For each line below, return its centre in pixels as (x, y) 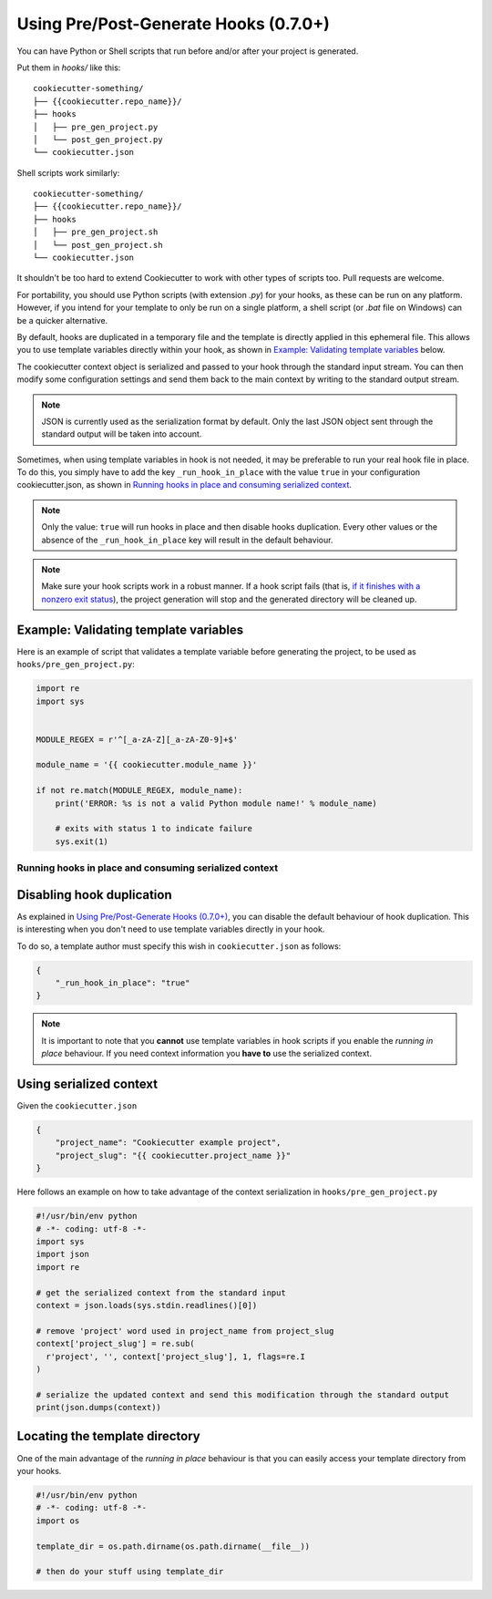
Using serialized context (87, 1083)
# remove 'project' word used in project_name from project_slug (185, 1331)
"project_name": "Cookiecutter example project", (168, 1143)
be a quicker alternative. (62, 320)
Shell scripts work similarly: (68, 172)
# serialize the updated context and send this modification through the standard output (243, 1394)
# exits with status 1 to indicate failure (154, 829)
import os (58, 1521)
